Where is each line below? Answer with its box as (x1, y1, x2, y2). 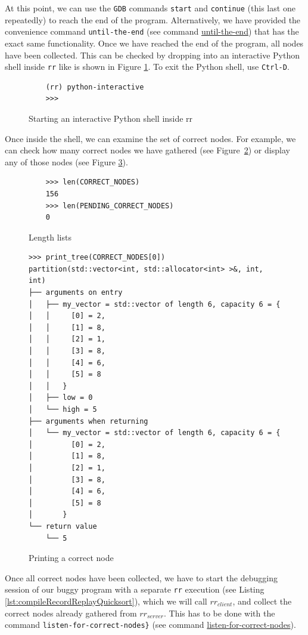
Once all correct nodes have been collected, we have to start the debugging (5, 571, 278, 584)
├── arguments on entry (29, 288, 123, 297)
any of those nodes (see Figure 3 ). (5, 155, 128, 168)
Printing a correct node (29, 551, 114, 564)
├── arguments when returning (29, 417, 148, 426)
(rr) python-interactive (45, 82, 144, 91)
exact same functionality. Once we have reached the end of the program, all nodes (5, 36, 304, 49)
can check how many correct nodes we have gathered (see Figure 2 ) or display (5, 144, 290, 156)
